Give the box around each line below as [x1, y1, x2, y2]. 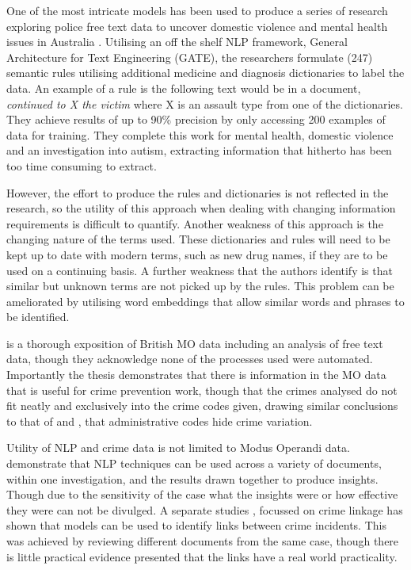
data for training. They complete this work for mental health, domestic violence [6, 126, 394, 143]
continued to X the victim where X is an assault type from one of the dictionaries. [6, 95, 403, 112]
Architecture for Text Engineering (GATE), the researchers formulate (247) [6, 48, 373, 65]
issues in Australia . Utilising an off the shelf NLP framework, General [6, 33, 348, 50]
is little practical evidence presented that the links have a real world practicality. [6, 548, 398, 564]
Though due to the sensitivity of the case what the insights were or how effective [6, 486, 398, 503]
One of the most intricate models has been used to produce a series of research [6, 2, 388, 18]
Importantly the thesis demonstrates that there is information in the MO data [6, 366, 386, 383]
